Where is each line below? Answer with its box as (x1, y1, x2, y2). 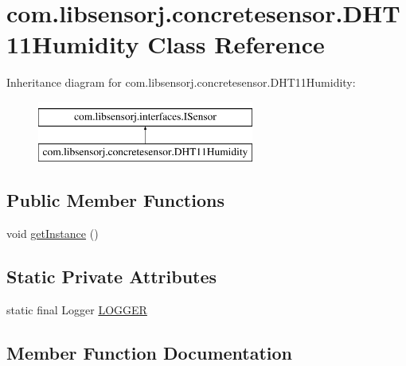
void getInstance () (6, 225, 99, 242)
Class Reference (147, 28, 325, 60)
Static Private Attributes (6, 264, 217, 289)
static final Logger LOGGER (6, 302, 147, 318)
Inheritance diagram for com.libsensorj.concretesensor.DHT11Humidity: (6, 74, 356, 91)
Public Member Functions (6, 188, 224, 212)
